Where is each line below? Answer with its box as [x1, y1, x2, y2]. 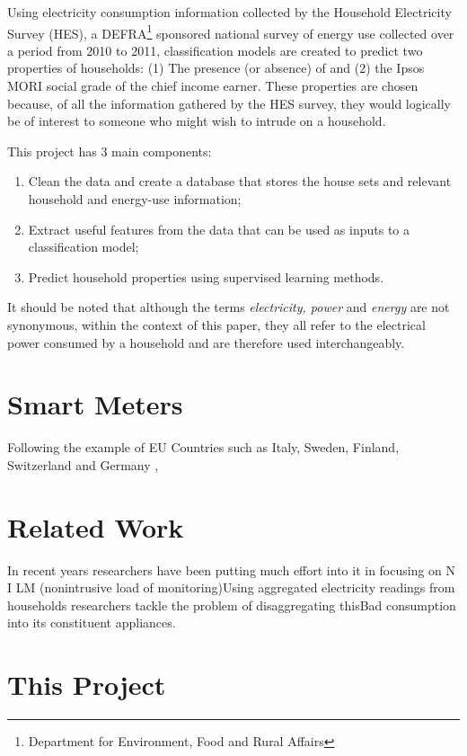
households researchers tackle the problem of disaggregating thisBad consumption [7, 595, 456, 614]
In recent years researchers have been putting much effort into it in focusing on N [7, 560, 456, 579]
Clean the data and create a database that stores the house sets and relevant [28, 172, 452, 191]
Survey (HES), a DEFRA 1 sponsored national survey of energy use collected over [7, 21, 454, 42]
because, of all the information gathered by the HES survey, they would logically [7, 93, 452, 112]
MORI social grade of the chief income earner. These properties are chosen [7, 76, 419, 95]
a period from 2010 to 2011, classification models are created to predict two [7, 40, 423, 59]
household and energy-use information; [28, 190, 242, 208]
